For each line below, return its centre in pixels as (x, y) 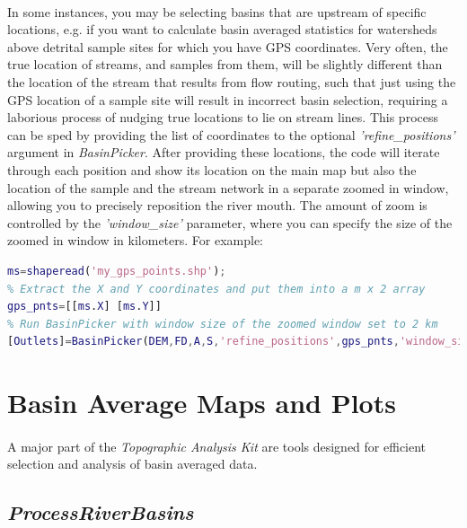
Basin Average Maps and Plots (202, 403)
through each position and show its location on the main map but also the (212, 169)
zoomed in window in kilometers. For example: (136, 240)
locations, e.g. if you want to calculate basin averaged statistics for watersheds (222, 29)
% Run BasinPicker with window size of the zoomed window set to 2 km (223, 324)
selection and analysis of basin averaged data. (132, 464)
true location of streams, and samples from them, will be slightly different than (225, 64)
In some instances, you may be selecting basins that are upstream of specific (217, 11)
